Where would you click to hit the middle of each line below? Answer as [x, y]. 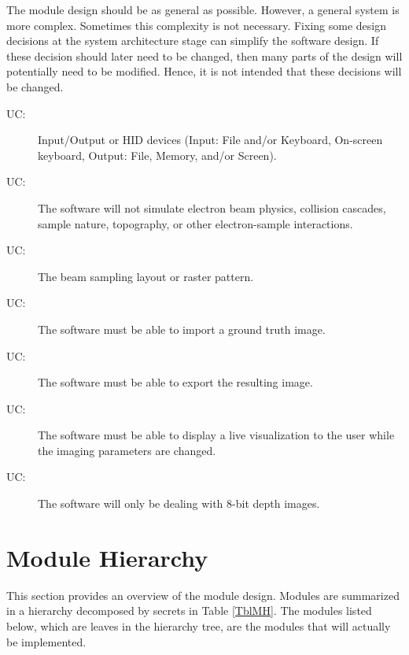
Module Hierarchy [107, 557]
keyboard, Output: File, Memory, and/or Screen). [157, 155]
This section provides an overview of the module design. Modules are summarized [203, 595]
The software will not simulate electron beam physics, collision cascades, [212, 207]
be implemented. [46, 641]
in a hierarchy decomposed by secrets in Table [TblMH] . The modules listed [189, 611]
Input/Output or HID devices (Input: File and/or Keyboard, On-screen [210, 140]
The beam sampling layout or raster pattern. [146, 276]
